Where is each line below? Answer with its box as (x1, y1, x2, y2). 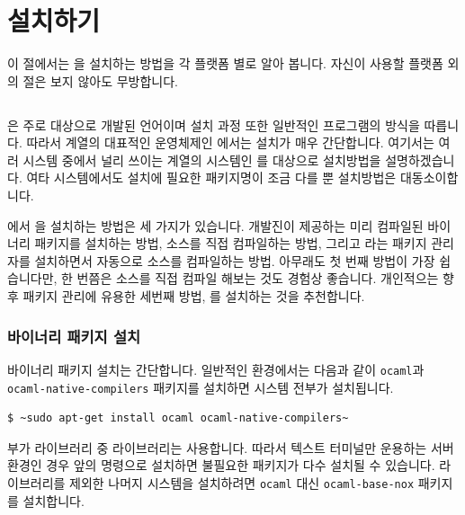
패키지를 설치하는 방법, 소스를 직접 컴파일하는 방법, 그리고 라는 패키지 (34, 234, 427, 253)
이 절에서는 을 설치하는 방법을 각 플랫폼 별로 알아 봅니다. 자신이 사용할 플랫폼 (7, 54, 443, 73)
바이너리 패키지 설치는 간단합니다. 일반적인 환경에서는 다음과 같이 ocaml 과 (7, 360, 425, 378)
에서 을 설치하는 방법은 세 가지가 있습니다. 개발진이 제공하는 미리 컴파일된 (7, 216, 424, 235)
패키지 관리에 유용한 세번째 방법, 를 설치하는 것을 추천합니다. (22, 287, 365, 306)
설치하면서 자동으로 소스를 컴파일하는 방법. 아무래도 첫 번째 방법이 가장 (34, 251, 435, 270)
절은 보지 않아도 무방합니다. (22, 71, 178, 90)
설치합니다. (22, 491, 85, 510)
